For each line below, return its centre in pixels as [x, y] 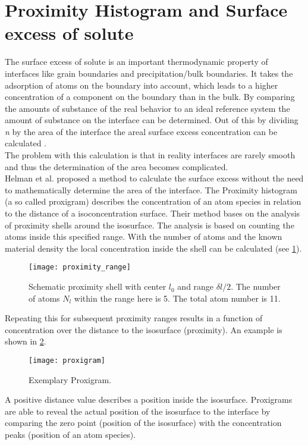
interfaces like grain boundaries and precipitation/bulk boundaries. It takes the [149, 73]
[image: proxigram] [67, 361]
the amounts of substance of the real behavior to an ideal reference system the [147, 108]
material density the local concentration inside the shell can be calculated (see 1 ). [153, 248]
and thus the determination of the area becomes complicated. [117, 166]
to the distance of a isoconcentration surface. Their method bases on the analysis [153, 213]
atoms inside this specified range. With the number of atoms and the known [144, 236]
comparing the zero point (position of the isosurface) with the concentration [143, 423]
